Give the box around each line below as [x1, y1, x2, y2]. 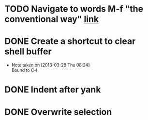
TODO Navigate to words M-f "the [4, 3, 144, 15]
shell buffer [4, 46, 52, 57]
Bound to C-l [11, 67, 37, 73]
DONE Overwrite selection [4, 106, 112, 117]
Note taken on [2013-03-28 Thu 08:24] [11, 62, 90, 68]
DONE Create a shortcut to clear [4, 36, 136, 47]
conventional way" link [4, 14, 99, 25]
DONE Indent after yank [4, 84, 101, 95]
